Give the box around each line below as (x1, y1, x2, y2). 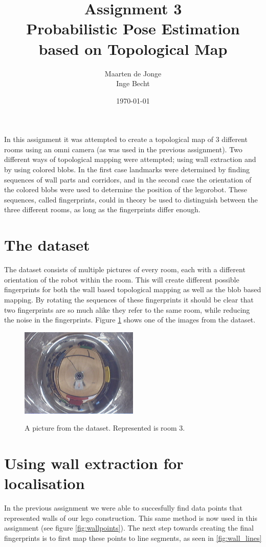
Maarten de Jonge (104, 68, 162, 78)
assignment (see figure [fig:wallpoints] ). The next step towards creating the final (4, 522, 254, 533)
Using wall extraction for (4, 453, 184, 474)
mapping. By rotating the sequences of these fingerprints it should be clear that (4, 294, 254, 305)
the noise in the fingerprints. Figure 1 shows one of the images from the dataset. (4, 314, 256, 325)
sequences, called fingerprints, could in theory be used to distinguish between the (4, 194, 258, 205)
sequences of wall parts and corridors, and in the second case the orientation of (4, 174, 252, 185)
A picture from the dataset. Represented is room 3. (25, 422, 185, 433)
